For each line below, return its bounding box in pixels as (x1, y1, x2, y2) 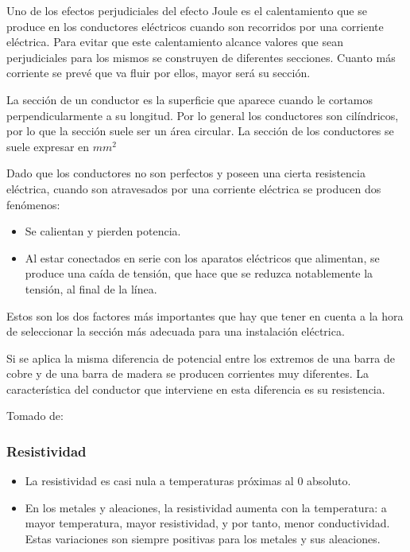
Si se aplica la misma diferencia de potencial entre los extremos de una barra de (6, 349, 395, 366)
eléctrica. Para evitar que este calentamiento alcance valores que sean (6, 33, 344, 50)
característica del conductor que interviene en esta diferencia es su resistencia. (6, 380, 385, 397)
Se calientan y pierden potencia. (25, 223, 181, 239)
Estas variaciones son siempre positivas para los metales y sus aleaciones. (25, 531, 381, 547)
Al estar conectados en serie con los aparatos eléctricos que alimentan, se (25, 249, 380, 266)
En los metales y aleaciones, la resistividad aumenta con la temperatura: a (25, 499, 387, 515)
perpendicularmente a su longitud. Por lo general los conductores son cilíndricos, (6, 107, 399, 123)
